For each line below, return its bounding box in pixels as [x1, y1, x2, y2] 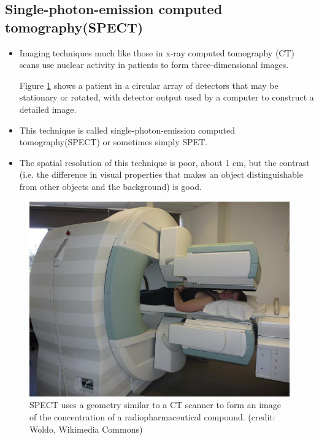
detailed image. [19, 102, 77, 115]
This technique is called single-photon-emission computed [19, 123, 235, 136]
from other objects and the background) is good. [19, 180, 202, 192]
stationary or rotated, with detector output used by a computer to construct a [19, 91, 314, 104]
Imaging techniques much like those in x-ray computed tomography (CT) [19, 46, 295, 59]
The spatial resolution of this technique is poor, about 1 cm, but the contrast [19, 156, 310, 169]
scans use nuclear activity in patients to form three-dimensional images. [19, 58, 289, 71]
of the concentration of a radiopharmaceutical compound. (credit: [29, 411, 275, 423]
